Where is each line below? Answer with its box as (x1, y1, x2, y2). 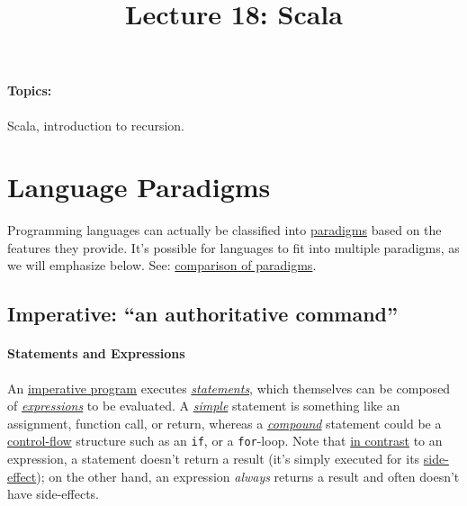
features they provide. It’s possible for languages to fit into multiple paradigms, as (7, 238, 460, 257)
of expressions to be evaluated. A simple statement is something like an (7, 396, 400, 415)
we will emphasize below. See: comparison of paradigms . (7, 256, 317, 275)
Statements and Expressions (7, 344, 185, 363)
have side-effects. (7, 484, 100, 503)
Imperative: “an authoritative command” (7, 300, 398, 328)
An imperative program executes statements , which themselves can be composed (7, 378, 451, 397)
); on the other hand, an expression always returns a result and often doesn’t (36, 466, 460, 485)
